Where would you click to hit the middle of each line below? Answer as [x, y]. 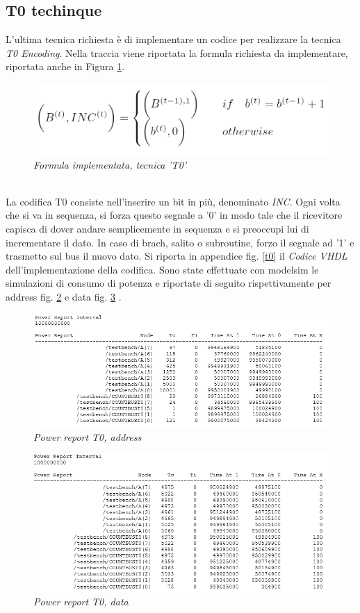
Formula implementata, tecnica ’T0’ [110, 164]
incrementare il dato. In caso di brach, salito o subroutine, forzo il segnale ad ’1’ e [180, 242]
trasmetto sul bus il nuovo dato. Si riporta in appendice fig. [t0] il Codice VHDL [177, 256]
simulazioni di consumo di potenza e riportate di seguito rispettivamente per [169, 283]
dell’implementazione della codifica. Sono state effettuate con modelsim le [162, 269]
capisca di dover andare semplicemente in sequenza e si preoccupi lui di [157, 229]
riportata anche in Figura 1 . [65, 66]
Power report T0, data [81, 602]
